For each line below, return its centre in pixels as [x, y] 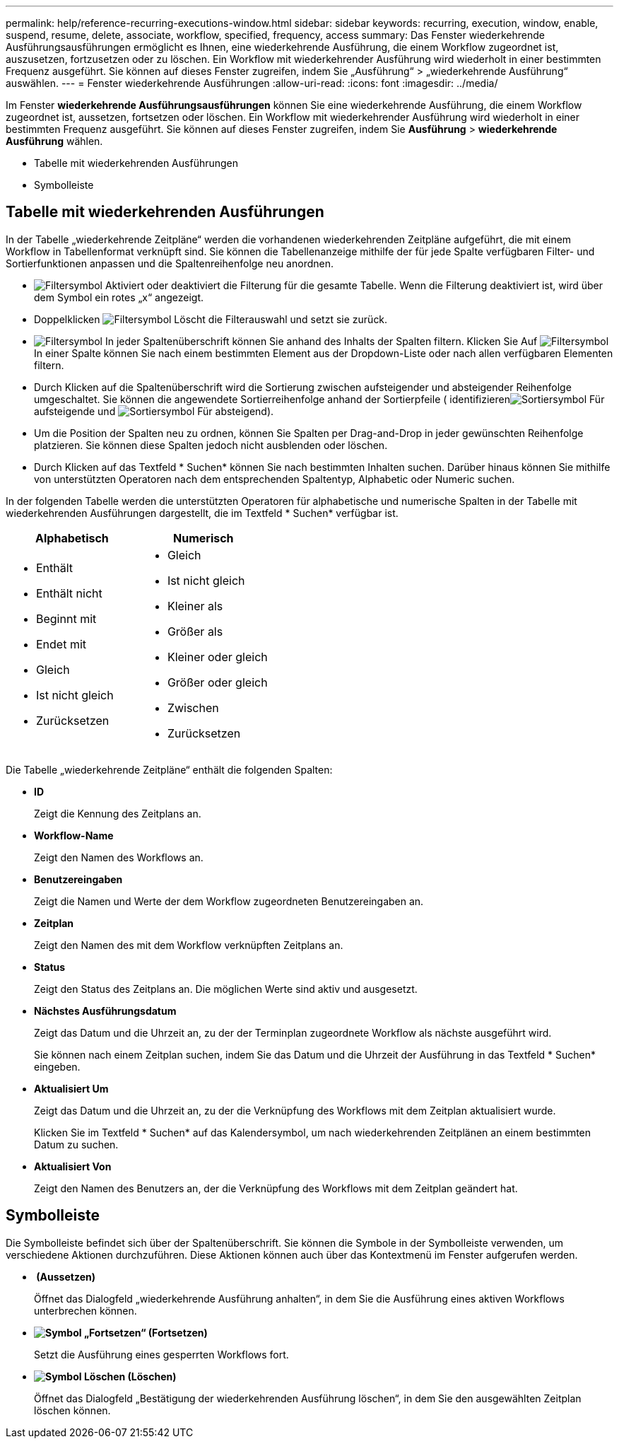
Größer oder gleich [217, 682]
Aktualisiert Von [73, 1166]
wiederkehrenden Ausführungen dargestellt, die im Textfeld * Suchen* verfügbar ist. [202, 513]
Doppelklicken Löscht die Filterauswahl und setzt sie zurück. [211, 319]
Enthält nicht [69, 593]
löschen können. [72, 1410]
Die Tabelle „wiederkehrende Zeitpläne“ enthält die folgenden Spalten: [169, 769]
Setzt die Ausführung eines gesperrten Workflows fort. [161, 1354]
